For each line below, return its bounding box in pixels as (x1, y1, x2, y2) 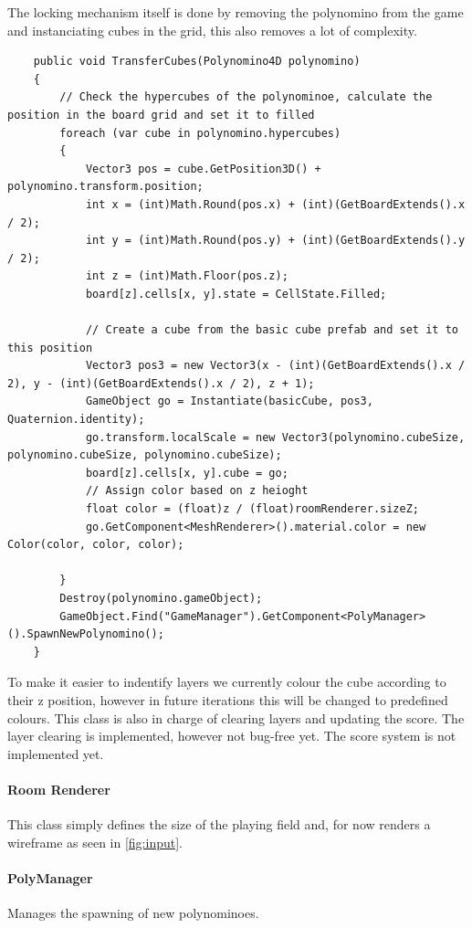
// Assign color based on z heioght (85, 484, 309, 498)
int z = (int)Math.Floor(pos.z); (85, 269, 288, 283)
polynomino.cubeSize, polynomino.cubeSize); (7, 448, 282, 462)
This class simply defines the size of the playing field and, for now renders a (7, 815, 431, 834)
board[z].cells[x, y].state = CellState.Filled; (85, 287, 387, 301)
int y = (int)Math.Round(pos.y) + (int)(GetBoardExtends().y (85, 234, 466, 248)
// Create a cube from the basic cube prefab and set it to (85, 323, 458, 337)
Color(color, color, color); (7, 538, 184, 552)
